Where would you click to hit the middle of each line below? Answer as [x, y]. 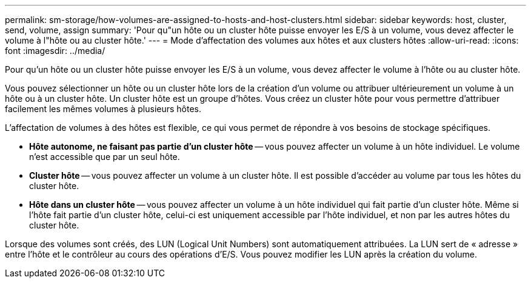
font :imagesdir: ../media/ [55, 51]
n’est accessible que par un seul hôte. [105, 157]
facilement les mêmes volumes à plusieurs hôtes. [103, 109]
